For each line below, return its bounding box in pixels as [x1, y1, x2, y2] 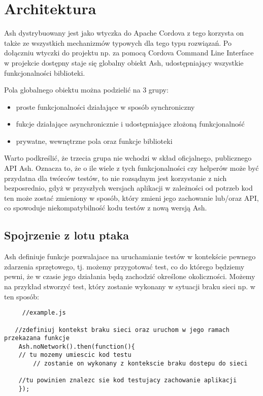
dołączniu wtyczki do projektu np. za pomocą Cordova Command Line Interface [4, 47, 254, 58]
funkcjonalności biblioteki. [4, 67, 85, 78]
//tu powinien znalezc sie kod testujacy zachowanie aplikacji [18, 377, 237, 384]
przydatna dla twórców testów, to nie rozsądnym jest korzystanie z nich [4, 172, 227, 183]
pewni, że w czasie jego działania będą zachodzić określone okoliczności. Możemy [4, 271, 255, 282]
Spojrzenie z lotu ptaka [4, 227, 129, 243]
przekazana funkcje [4, 334, 70, 342]
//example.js [22, 309, 66, 317]
